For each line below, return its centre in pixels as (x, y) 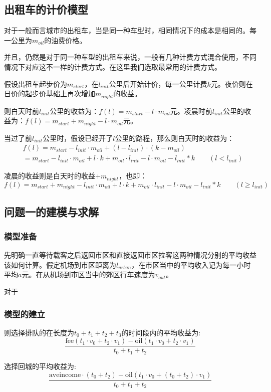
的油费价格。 (65, 40)
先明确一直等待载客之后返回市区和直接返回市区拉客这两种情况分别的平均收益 (130, 255)
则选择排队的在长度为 (39, 332)
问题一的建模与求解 (51, 211)
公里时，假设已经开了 (78, 138)
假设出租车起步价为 (36, 83)
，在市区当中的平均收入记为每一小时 (191, 264)
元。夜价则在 (232, 83)
